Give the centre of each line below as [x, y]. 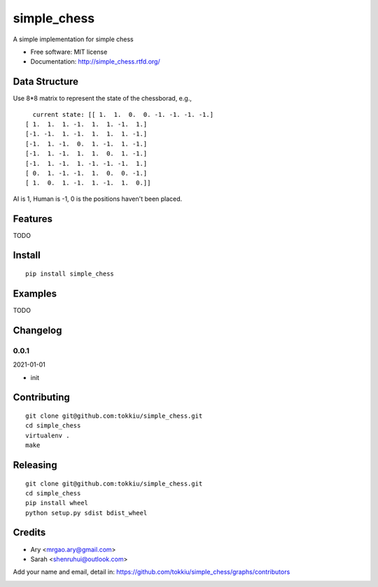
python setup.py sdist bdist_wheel [86, 513]
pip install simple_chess [70, 274]
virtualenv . [48, 435]
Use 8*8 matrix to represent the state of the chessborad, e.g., [102, 99]
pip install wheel [57, 503]
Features [33, 219]
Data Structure [46, 82]
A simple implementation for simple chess [73, 39]
